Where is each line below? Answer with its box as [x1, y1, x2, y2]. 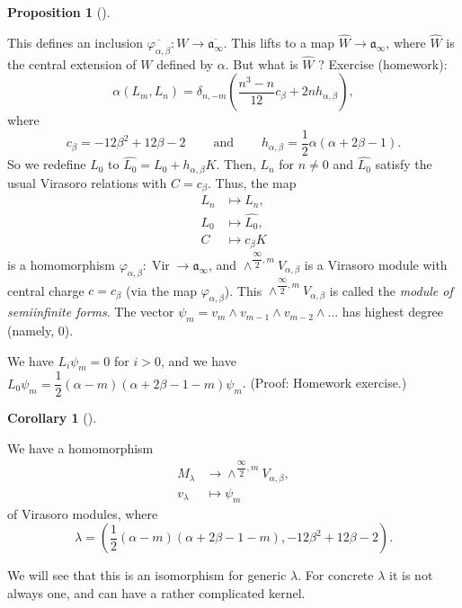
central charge [7, 281, 84, 300]
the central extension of [7, 54, 137, 73]
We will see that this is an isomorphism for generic [7, 566, 287, 585]
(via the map [126, 281, 198, 300]
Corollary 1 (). [7, 408, 97, 427]
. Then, [216, 155, 256, 174]
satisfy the [375, 155, 432, 174]
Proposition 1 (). [7, 3, 111, 21]
